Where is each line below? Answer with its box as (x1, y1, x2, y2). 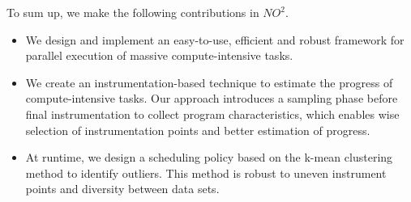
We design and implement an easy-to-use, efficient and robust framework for (25, 31, 405, 48)
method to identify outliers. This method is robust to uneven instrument (25, 164, 387, 181)
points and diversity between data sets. (25, 180, 220, 197)
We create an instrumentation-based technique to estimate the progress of (25, 74, 393, 90)
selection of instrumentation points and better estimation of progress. (25, 121, 370, 138)
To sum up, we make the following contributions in (6, 4, 259, 20)
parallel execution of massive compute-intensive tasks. (25, 47, 293, 64)
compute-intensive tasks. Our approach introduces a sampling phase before (25, 90, 398, 107)
